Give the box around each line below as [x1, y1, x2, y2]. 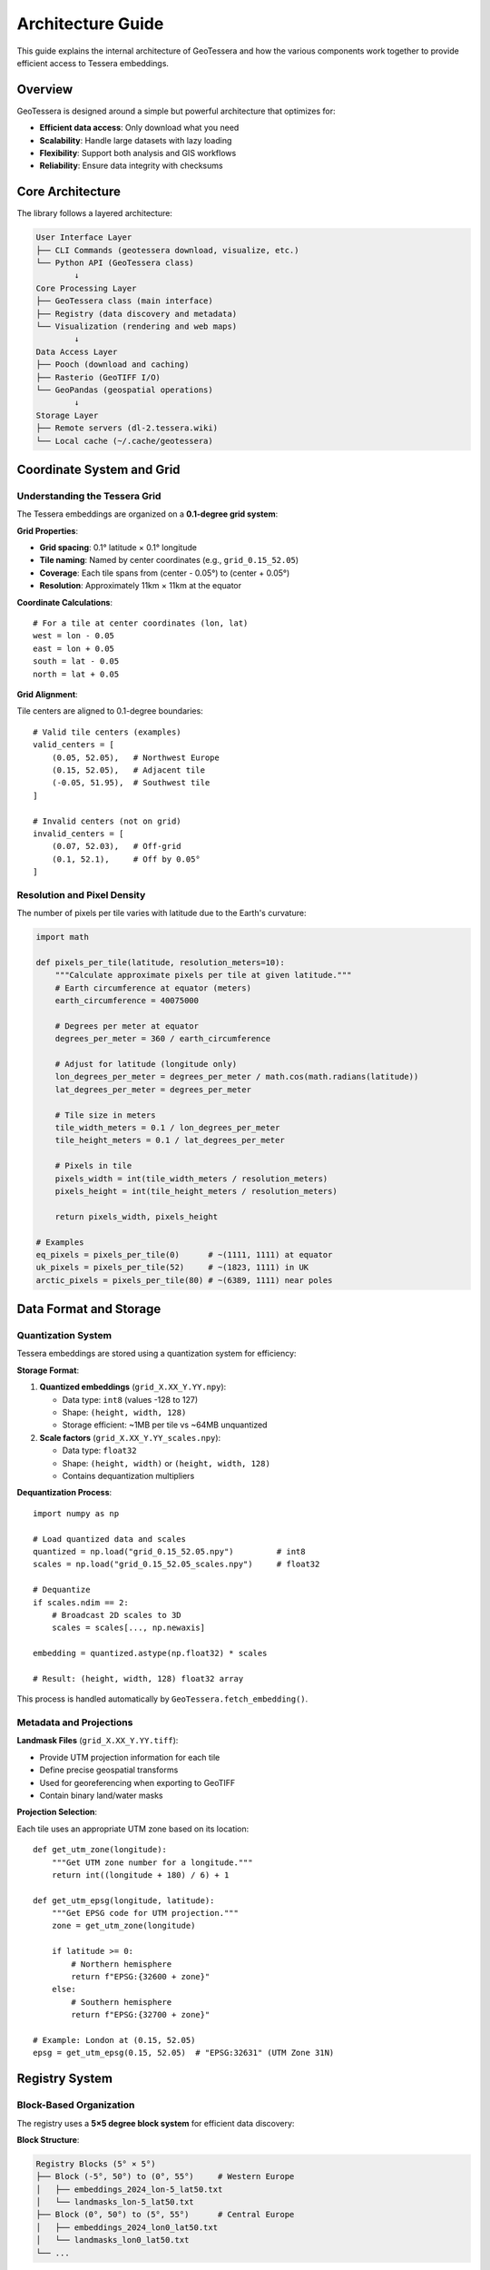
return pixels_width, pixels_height [54, 1211, 218, 1221]
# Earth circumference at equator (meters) [54, 982, 251, 993]
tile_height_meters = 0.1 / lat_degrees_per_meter [54, 1135, 285, 1146]
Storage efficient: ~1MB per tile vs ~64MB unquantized [62, 1419, 268, 1430]
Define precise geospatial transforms [39, 1764, 179, 1775]
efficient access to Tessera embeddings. [16, 57, 170, 68]
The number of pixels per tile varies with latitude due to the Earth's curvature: [16, 908, 307, 919]
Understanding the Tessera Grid [16, 489, 162, 502]
